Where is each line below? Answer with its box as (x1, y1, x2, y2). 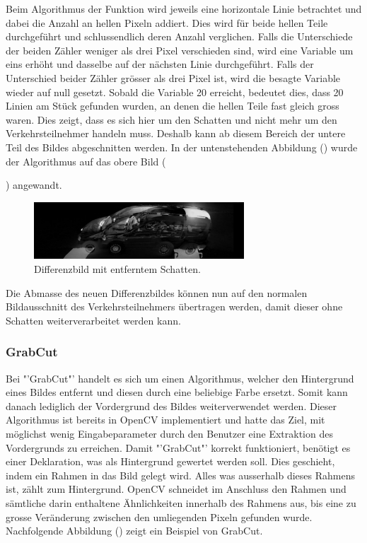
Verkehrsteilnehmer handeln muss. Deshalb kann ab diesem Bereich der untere (6, 126, 346, 141)
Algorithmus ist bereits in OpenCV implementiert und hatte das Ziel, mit (6, 412, 325, 427)
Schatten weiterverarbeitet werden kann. (6, 313, 181, 327)
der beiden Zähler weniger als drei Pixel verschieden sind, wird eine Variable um (6, 42, 354, 57)
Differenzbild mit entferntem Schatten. (34, 262, 201, 276)
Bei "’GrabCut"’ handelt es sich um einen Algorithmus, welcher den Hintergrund (6, 370, 354, 385)
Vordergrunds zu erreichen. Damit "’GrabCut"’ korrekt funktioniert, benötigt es (6, 440, 351, 455)
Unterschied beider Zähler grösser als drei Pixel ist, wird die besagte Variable (6, 70, 341, 85)
